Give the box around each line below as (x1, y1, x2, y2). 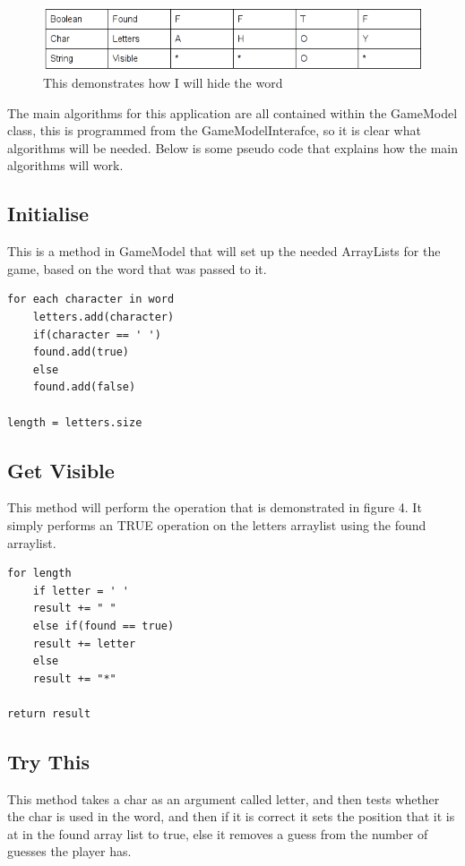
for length (7, 567, 72, 580)
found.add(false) (32, 381, 136, 394)
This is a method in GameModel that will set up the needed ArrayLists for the (7, 242, 441, 261)
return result (7, 707, 91, 720)
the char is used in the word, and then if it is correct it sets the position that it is (7, 807, 455, 826)
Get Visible (7, 456, 115, 484)
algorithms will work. (7, 156, 124, 175)
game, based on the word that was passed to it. (7, 259, 267, 278)
